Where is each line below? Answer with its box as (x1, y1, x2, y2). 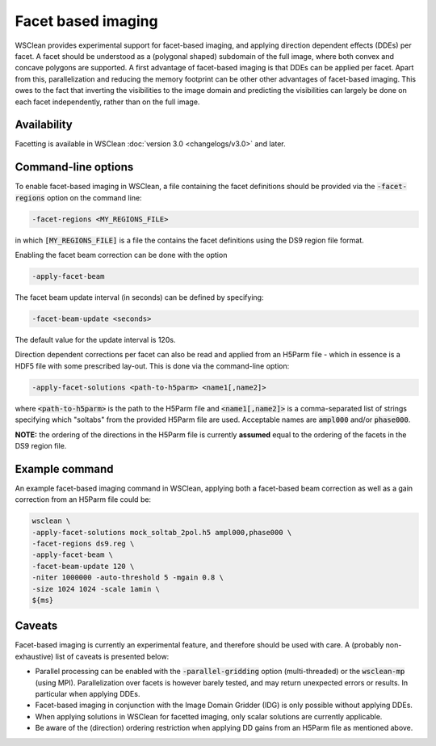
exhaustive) (15, 651, 54, 661)
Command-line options (15, 160, 134, 174)
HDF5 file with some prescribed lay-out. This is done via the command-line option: (15, 360, 290, 371)
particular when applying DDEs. (35, 689, 140, 698)
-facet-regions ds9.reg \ (31, 538, 135, 548)
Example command (15, 462, 114, 476)
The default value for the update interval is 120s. (15, 335, 176, 344)
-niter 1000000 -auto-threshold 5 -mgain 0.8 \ (31, 573, 224, 582)
